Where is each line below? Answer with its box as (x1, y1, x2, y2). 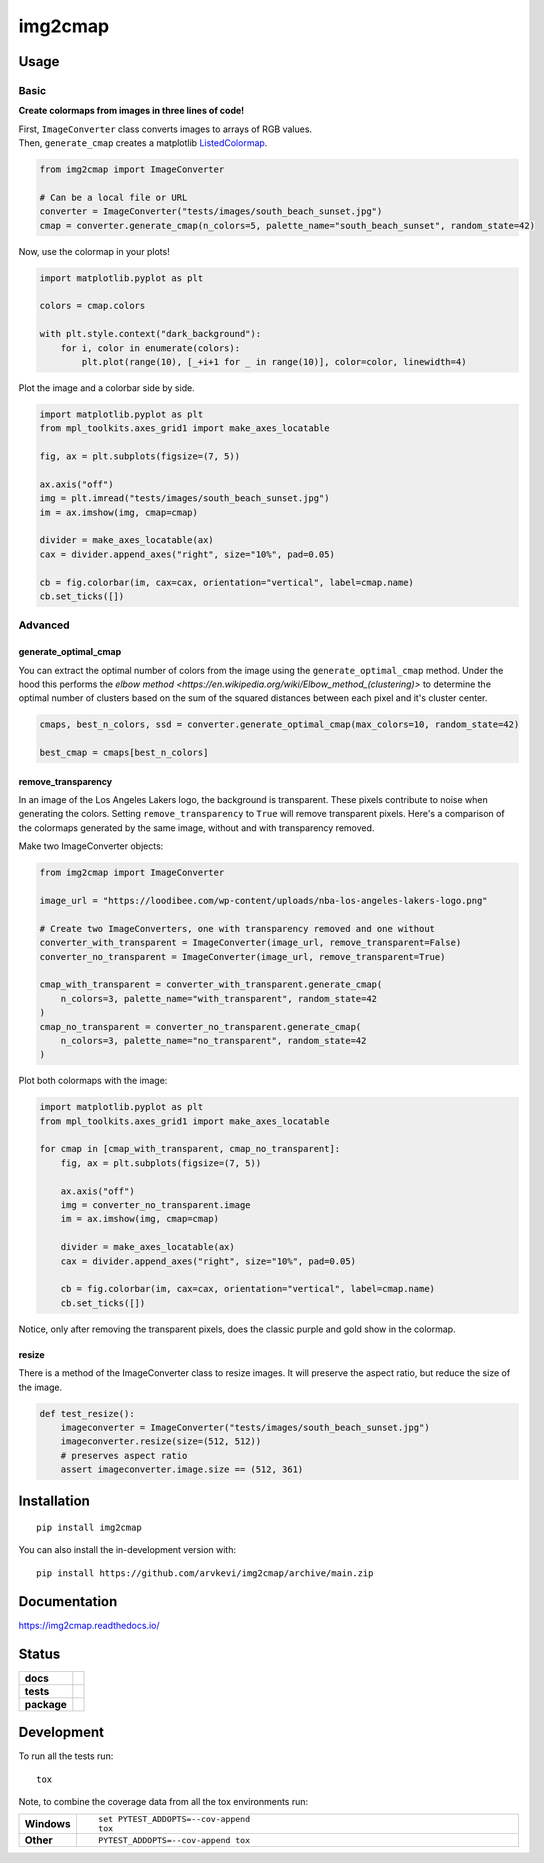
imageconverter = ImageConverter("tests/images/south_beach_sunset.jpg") (60, 1421, 430, 1433)
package (24, 1697, 67, 1711)
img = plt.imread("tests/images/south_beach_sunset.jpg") (39, 493, 330, 504)
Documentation (18, 1593, 118, 1610)
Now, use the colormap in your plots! (18, 245, 170, 257)
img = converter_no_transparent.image (60, 1200, 251, 1211)
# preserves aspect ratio (60, 1450, 188, 1461)
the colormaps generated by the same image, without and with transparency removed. (18, 821, 375, 834)
